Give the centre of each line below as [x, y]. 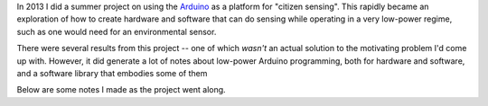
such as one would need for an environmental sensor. [117, 31]
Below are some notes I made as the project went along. [121, 90]
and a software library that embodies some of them [112, 73]
